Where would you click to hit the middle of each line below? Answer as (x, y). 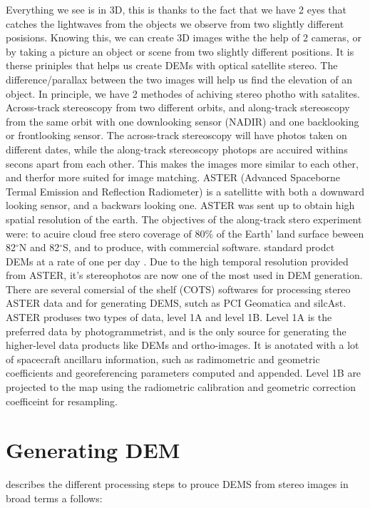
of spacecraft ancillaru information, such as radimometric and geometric (163, 359)
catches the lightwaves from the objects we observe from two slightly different (175, 23)
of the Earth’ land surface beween (290, 233)
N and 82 (39, 247)
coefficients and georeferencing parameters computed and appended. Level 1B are (184, 373)
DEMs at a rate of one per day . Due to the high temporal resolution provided (177, 261)
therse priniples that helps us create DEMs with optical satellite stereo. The (172, 65)
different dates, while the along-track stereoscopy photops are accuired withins (177, 149)
